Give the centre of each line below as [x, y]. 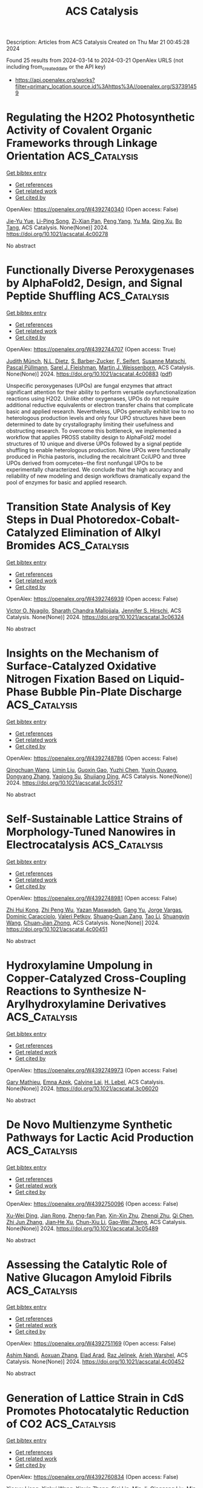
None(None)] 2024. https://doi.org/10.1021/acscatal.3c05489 [82, 1228]
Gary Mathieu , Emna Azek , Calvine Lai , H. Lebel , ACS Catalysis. [85, 1082]
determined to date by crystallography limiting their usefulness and [90, 424]
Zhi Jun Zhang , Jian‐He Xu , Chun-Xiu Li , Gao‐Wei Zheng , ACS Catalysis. [96, 1222]
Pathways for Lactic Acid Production [100, 1138]
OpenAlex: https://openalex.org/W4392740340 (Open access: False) [92, 209]
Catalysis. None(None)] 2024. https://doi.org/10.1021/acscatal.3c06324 [95, 617]
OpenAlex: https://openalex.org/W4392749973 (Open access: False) [92, 1070]
